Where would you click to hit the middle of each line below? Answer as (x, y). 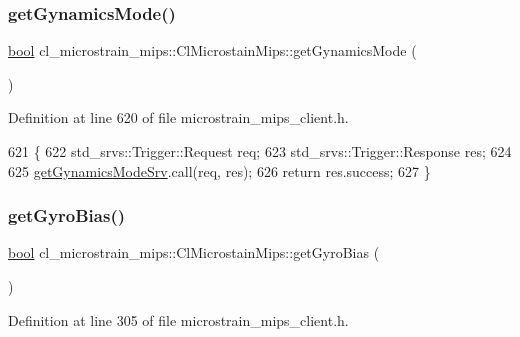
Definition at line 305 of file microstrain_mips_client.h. (178, 319)
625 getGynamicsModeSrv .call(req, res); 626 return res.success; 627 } (219, 170)
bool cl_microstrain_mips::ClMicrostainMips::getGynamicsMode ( (212, 50)
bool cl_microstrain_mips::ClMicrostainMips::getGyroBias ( (194, 252)
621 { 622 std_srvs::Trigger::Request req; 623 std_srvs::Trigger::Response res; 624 (260, 151)
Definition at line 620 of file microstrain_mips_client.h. (178, 117)
